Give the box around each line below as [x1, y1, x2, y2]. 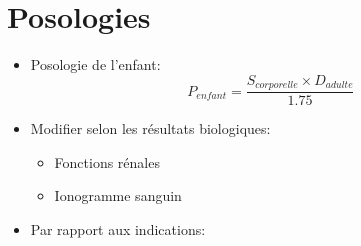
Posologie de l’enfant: [30, 54, 161, 75]
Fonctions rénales [54, 151, 160, 172]
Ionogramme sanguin [54, 185, 182, 206]
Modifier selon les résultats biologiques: [30, 118, 271, 139]
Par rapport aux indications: [30, 218, 206, 239]
